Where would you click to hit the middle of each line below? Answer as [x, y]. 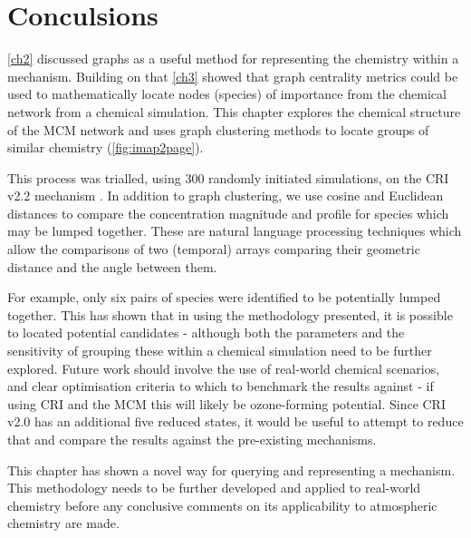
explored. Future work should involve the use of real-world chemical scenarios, [224, 368]
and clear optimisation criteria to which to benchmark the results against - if [221, 386]
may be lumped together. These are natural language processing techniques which [235, 231]
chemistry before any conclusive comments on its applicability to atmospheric [222, 505]
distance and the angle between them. [112, 266]
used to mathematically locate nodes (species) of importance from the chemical [227, 94]
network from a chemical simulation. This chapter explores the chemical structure [234, 111]
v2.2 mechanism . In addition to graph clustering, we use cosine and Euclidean [226, 196]
